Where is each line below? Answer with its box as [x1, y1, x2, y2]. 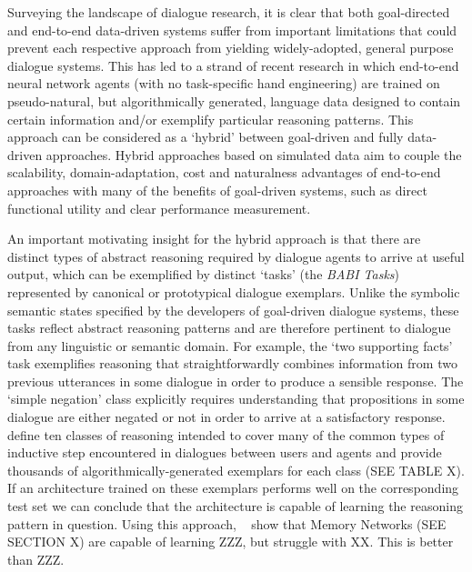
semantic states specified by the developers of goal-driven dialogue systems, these [7, 300, 459, 319]
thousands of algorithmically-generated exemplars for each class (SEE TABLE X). [7, 460, 465, 479]
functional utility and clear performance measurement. [7, 198, 311, 217]
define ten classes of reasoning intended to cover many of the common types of [7, 425, 445, 444]
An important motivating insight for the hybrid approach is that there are [7, 229, 421, 248]
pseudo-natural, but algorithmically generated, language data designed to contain [7, 91, 461, 110]
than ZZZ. [7, 549, 65, 568]
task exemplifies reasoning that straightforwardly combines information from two [7, 354, 457, 373]
